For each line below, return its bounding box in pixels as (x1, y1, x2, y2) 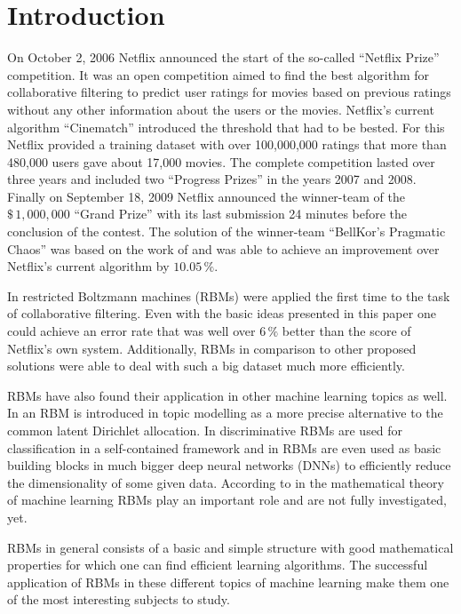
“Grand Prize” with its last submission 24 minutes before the (74, 204, 408, 223)
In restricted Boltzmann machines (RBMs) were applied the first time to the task (7, 286, 450, 305)
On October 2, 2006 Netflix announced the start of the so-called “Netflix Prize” (7, 48, 440, 67)
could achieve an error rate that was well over (7, 322, 256, 340)
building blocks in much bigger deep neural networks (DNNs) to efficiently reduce (7, 456, 451, 474)
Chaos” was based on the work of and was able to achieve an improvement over (7, 239, 440, 258)
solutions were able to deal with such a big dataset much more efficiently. (7, 356, 405, 375)
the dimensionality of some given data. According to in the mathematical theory (7, 473, 444, 491)
